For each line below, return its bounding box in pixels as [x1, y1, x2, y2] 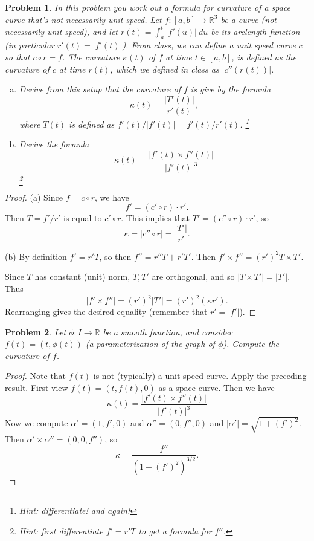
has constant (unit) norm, [34, 270, 130, 283]
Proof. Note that [5, 369, 66, 382]
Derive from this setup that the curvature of [19, 83, 181, 96]
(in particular [5, 39, 54, 51]
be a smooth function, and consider [103, 325, 232, 338]
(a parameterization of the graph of [85, 337, 215, 350]
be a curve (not [220, 13, 277, 25]
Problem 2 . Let [5, 325, 66, 338]
